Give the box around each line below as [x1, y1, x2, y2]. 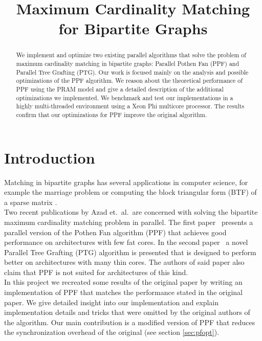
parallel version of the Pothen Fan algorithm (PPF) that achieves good [4, 226, 227, 237]
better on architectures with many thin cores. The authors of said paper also [4, 257, 245, 267]
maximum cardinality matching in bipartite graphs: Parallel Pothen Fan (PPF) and [16, 59, 239, 68]
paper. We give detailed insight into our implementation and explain [4, 297, 219, 307]
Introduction [4, 147, 95, 168]
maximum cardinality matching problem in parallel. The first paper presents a [4, 216, 253, 227]
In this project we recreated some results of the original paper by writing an [4, 277, 243, 287]
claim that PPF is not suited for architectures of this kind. [4, 266, 188, 277]
